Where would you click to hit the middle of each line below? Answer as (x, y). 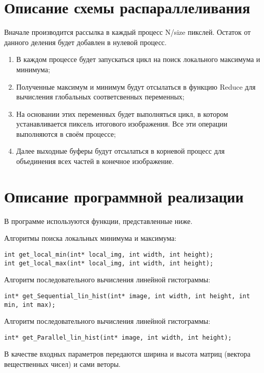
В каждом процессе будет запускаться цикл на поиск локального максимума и (138, 59)
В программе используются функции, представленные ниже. (98, 221)
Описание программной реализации (124, 196)
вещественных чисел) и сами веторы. (63, 364)
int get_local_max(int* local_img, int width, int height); (109, 263)
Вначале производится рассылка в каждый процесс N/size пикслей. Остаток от (127, 32)
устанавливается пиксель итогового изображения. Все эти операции (122, 124)
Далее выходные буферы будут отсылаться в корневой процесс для (120, 151)
